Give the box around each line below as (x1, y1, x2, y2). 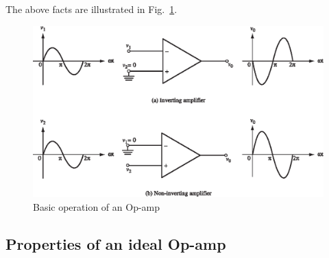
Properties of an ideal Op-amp (5, 233, 226, 254)
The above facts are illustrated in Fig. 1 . (5, 2, 178, 16)
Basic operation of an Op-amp (33, 199, 160, 214)
